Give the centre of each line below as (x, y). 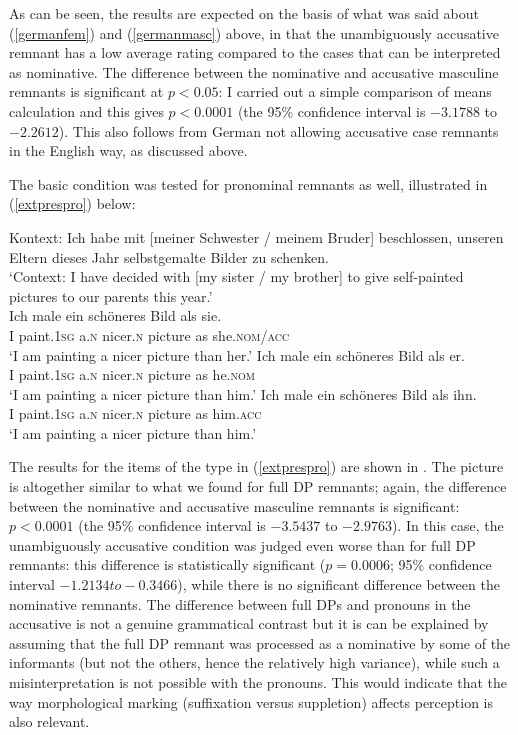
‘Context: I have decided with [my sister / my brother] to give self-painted (236, 276)
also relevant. (49, 721)
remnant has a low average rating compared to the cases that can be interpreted (255, 52)
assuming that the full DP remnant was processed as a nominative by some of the (260, 642)
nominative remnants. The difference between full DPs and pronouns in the (240, 603)
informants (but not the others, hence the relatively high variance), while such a (254, 662)
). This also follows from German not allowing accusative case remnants (278, 130)
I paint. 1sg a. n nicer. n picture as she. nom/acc (149, 334)
